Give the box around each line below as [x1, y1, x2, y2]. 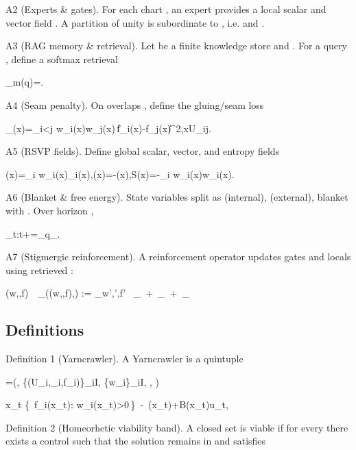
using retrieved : [5, 262, 73, 277]
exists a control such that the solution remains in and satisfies [5, 434, 266, 448]
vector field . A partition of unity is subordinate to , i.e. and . [5, 15, 265, 29]
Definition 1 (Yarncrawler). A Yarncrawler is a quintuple [5, 351, 244, 366]
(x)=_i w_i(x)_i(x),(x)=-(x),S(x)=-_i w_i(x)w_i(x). [5, 166, 235, 181]
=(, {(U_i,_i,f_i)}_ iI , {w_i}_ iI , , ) [5, 374, 160, 388]
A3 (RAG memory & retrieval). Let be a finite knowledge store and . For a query [5, 38, 347, 53]
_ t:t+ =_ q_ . [5, 226, 60, 240]
